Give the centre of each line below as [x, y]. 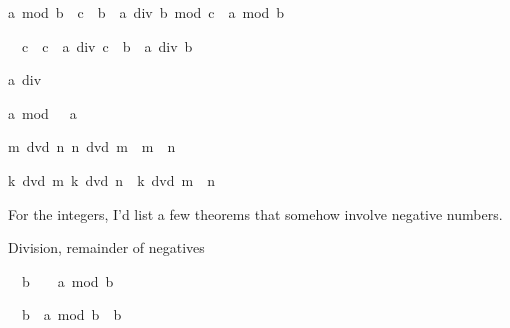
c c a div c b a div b [107, 45]
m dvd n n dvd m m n [92, 146]
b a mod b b [71, 314]
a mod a [42, 112]
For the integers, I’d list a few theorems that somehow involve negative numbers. [255, 213]
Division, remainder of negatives [106, 247]
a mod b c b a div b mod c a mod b [146, 12]
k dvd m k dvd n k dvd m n [111, 179]
